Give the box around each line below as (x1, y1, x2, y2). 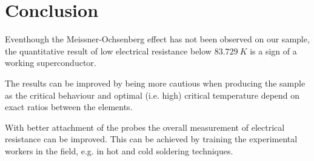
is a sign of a (250, 44, 297, 57)
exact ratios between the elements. (5, 100, 133, 113)
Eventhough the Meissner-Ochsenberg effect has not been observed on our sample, (5, 33, 310, 45)
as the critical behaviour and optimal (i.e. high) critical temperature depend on (5, 88, 300, 101)
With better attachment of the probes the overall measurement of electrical (5, 120, 285, 133)
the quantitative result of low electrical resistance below (5, 44, 212, 57)
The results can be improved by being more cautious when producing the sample (5, 76, 306, 89)
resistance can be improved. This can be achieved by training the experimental (5, 133, 298, 145)
